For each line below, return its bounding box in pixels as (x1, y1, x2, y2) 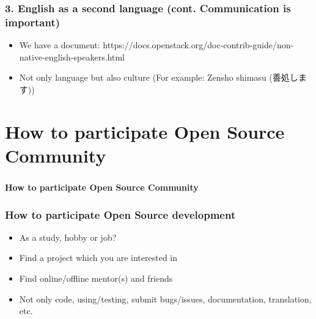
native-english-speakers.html (19, 50, 125, 63)
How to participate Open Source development (5, 207, 236, 222)
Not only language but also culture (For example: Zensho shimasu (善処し (19, 71, 298, 84)
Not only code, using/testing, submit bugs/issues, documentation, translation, (19, 292, 312, 305)
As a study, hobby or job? (19, 230, 117, 243)
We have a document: (19, 38, 100, 51)
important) (5, 14, 61, 29)
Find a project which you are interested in (19, 251, 178, 264)
